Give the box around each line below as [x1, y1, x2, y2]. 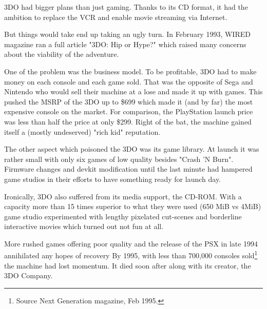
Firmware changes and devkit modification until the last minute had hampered [4, 163, 253, 174]
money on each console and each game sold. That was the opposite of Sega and [4, 76, 253, 87]
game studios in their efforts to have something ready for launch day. [4, 173, 221, 184]
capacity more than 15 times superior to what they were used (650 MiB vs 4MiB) [4, 201, 261, 212]
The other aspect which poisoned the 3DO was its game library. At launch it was [4, 143, 259, 154]
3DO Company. [4, 270, 53, 281]
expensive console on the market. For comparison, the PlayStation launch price [4, 106, 253, 117]
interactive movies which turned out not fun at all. [4, 221, 164, 232]
